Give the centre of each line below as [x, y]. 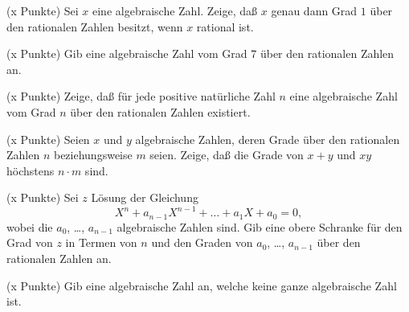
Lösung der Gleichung [145, 197]
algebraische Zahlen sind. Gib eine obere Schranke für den [260, 226]
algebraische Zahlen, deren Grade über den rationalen [268, 139]
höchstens [31, 170]
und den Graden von [202, 242]
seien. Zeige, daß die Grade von [227, 155]
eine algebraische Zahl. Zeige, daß [175, 10]
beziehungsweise [93, 155]
